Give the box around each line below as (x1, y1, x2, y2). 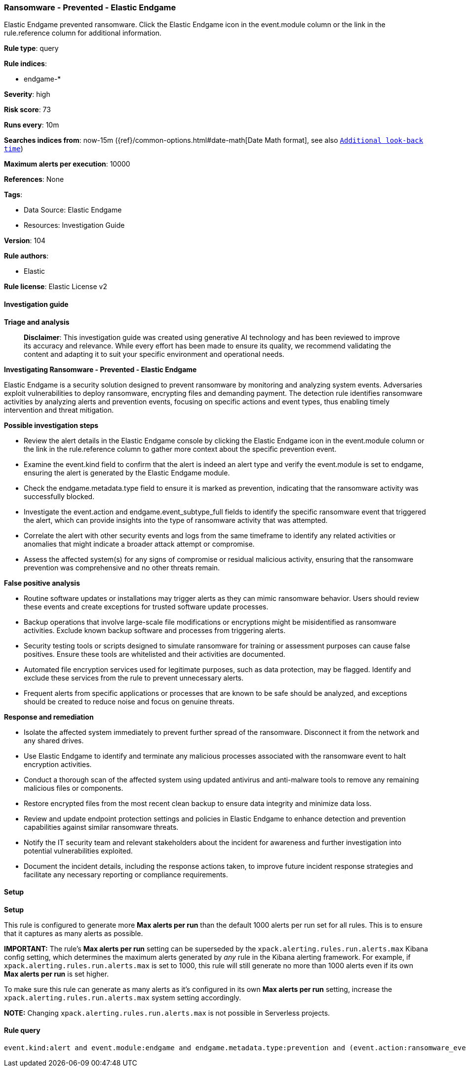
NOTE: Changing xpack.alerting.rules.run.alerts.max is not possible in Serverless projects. (4, 1008, 330, 1017)
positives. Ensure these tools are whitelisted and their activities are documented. (24, 649, 285, 658)
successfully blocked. (24, 492, 95, 501)
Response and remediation (4, 712, 94, 721)
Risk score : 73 (4, 105, 51, 114)
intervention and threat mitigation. (4, 405, 114, 414)
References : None (4, 175, 64, 184)
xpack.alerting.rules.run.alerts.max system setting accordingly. (4, 993, 241, 1002)
